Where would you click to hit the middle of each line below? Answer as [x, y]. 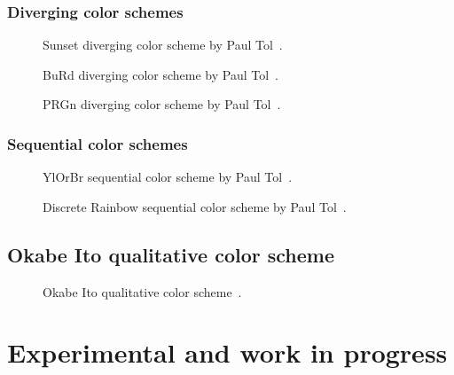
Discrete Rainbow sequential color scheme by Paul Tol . [195, 206]
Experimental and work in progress [227, 352]
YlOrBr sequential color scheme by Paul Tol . [168, 177]
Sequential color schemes [98, 143]
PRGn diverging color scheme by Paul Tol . [162, 104]
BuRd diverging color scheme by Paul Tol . [160, 74]
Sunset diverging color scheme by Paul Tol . [163, 45]
